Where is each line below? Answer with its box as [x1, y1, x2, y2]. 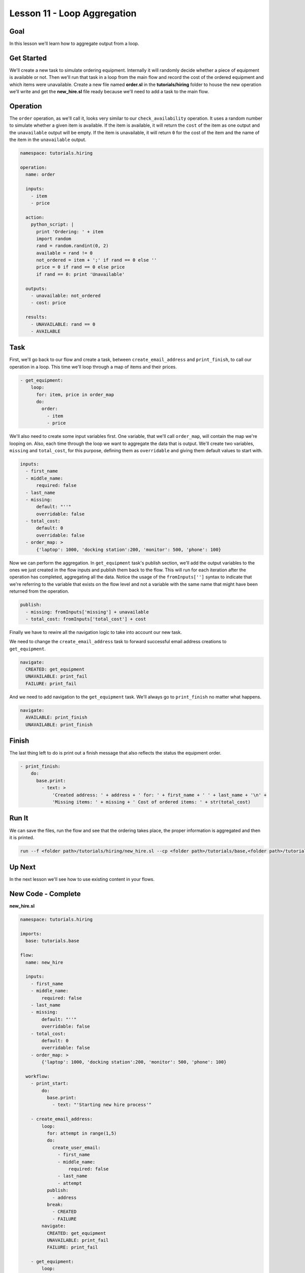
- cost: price [30, 300, 66, 306]
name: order [25, 172, 55, 178]
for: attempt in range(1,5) [46, 1130, 117, 1137]
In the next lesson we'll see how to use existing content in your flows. [9, 876, 155, 882]
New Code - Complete [9, 890, 81, 898]
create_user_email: [52, 1145, 101, 1150]
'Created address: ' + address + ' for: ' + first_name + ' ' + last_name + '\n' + [52, 792, 267, 798]
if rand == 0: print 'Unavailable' [36, 271, 125, 277]
